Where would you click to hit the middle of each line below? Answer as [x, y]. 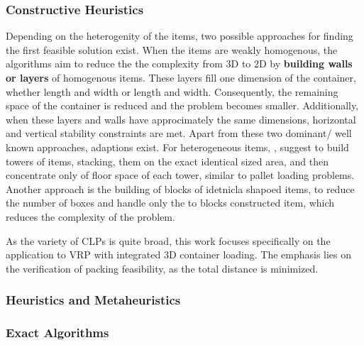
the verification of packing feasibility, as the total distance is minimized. [162, 268]
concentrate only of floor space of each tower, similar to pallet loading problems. [180, 175]
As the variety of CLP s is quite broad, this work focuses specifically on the [168, 240]
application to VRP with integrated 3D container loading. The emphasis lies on [179, 254]
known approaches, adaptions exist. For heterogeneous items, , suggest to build [177, 147]
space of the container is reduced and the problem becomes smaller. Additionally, [182, 105]
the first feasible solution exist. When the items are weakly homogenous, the [172, 49]
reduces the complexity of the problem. [90, 216]
